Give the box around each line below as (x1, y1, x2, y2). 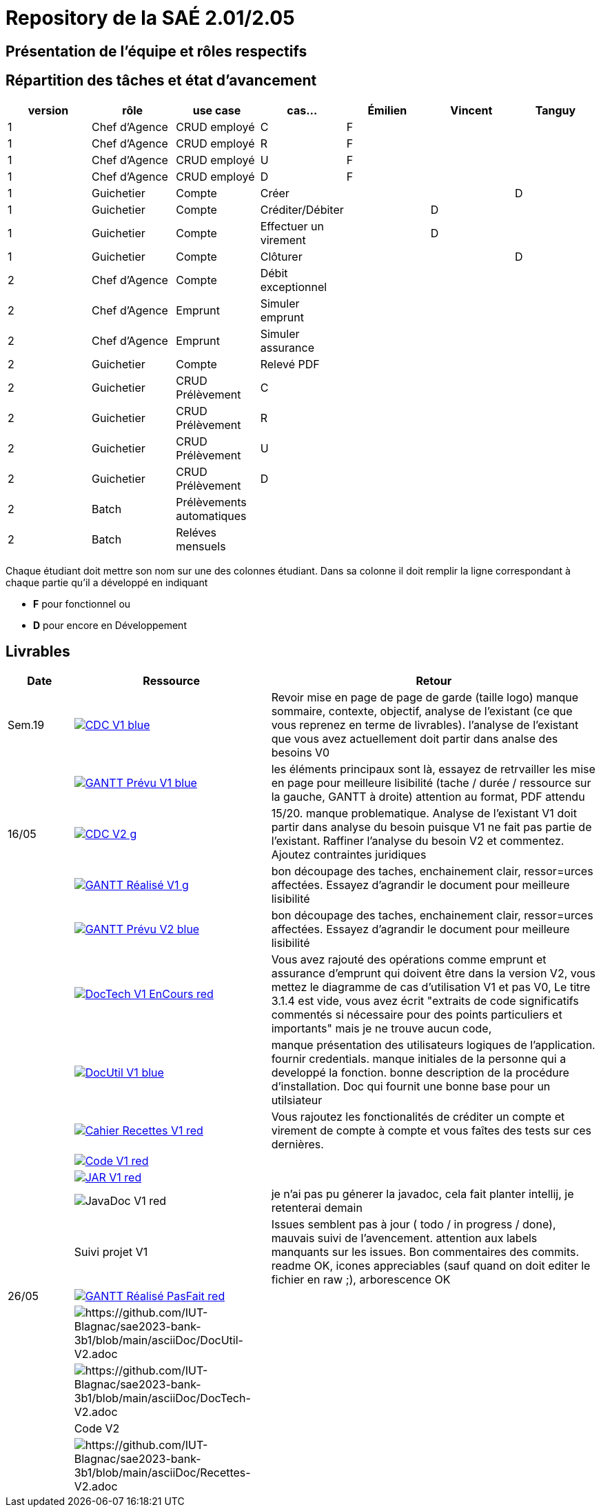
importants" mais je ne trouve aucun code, (271, 1021, 492, 1036)
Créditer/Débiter (260, 202, 344, 217)
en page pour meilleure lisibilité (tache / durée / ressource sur (271, 776, 591, 790)
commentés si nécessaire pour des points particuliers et (271, 1008, 562, 1022)
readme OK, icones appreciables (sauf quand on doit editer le (271, 1259, 591, 1273)
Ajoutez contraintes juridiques (271, 848, 427, 862)
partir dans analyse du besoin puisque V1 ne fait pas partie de (271, 820, 592, 835)
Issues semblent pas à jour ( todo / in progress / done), (271, 1217, 556, 1232)
